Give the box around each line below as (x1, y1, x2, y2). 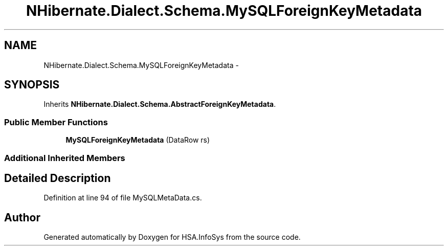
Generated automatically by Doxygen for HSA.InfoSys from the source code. (43, 233, 301, 242)
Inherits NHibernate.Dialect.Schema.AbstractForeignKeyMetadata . (43, 100, 276, 109)
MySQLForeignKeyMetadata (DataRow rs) (65, 135, 210, 145)
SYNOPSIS (4, 78, 60, 92)
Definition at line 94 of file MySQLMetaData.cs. (43, 193, 202, 202)
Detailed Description (4, 171, 111, 185)
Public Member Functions (4, 117, 108, 127)
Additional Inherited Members (4, 152, 125, 163)
